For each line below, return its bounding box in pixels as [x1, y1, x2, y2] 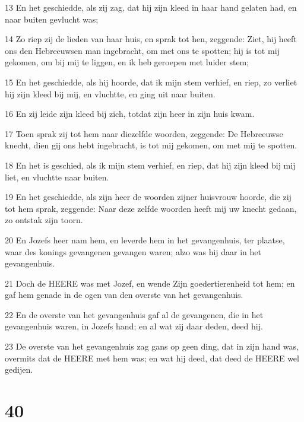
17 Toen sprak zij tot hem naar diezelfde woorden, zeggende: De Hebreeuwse [5, 127, 283, 139]
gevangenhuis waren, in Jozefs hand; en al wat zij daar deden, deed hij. [5, 320, 263, 332]
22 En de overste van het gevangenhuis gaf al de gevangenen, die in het [5, 308, 264, 321]
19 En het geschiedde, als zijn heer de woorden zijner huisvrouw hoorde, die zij [5, 191, 292, 203]
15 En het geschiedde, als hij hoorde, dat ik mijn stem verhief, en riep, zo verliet [5, 75, 297, 88]
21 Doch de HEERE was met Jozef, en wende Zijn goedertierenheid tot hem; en [5, 277, 295, 289]
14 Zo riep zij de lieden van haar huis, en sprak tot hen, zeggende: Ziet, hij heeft [5, 33, 297, 45]
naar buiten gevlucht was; [5, 12, 99, 25]
